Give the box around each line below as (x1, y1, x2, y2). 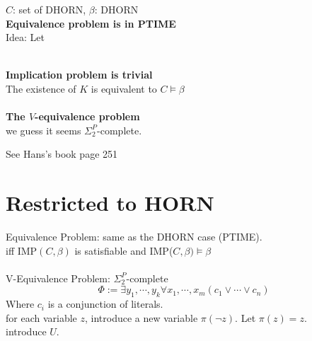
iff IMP (6, 243, 37, 258)
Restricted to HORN (6, 188, 214, 217)
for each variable (6, 310, 77, 325)
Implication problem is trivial (6, 67, 153, 82)
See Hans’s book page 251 (6, 146, 118, 161)
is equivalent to (91, 81, 157, 96)
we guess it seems (6, 122, 81, 137)
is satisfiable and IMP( (74, 243, 173, 258)
